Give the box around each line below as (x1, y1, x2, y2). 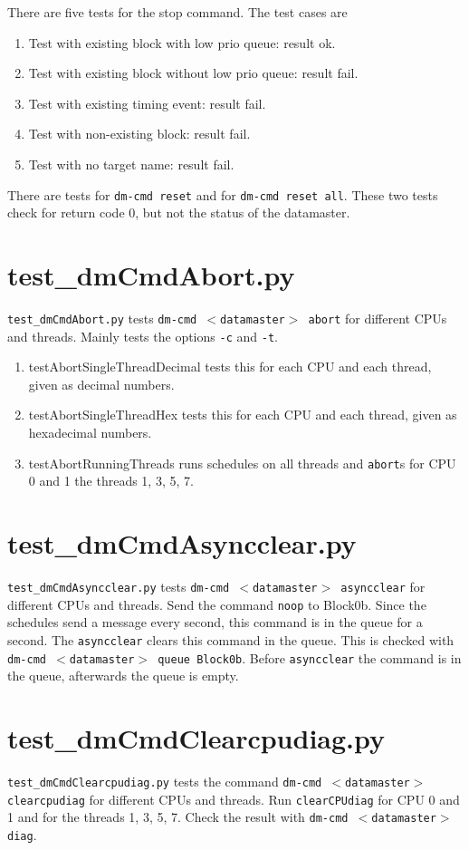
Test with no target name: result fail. (28, 154, 234, 173)
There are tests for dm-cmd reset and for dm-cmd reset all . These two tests (7, 185, 438, 204)
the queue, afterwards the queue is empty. (7, 666, 239, 685)
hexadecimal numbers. (28, 423, 152, 442)
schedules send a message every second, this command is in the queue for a (7, 613, 423, 632)
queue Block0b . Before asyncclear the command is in (158, 648, 462, 667)
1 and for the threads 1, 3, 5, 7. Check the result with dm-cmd (7, 807, 349, 826)
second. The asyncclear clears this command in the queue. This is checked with (7, 630, 455, 649)
